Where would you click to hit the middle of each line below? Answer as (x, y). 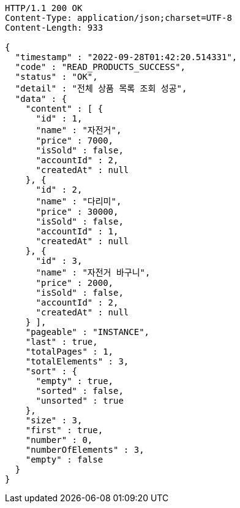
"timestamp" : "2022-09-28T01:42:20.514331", (126, 57)
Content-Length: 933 (54, 28)
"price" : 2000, (75, 283)
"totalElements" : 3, (77, 361)
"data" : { (41, 99)
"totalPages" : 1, (69, 352)
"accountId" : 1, (77, 231)
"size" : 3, (54, 420)
